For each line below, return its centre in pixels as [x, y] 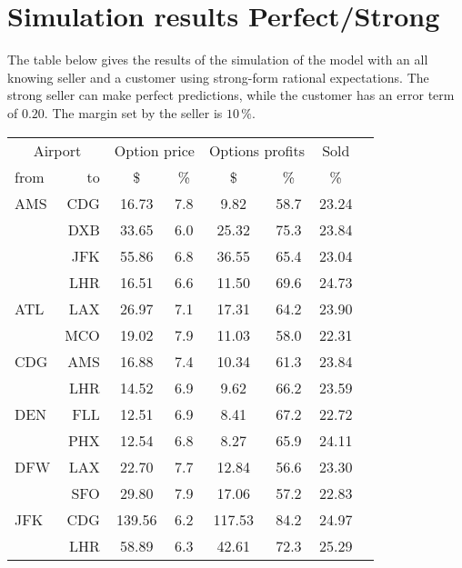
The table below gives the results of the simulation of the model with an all [218, 60]
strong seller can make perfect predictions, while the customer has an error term [231, 95]
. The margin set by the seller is [133, 112]
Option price [154, 150]
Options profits [257, 150]
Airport [57, 150]
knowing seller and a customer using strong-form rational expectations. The [218, 77]
